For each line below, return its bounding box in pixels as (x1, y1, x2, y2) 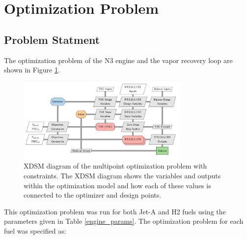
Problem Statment (4, 32, 100, 47)
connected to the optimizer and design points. (24, 190, 162, 200)
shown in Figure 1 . (4, 65, 60, 75)
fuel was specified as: (4, 226, 66, 236)
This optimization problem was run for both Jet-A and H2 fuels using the (4, 206, 226, 216)
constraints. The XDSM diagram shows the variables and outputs (24, 171, 221, 181)
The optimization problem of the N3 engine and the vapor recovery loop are (4, 55, 233, 65)
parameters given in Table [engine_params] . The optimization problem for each (4, 216, 244, 226)
